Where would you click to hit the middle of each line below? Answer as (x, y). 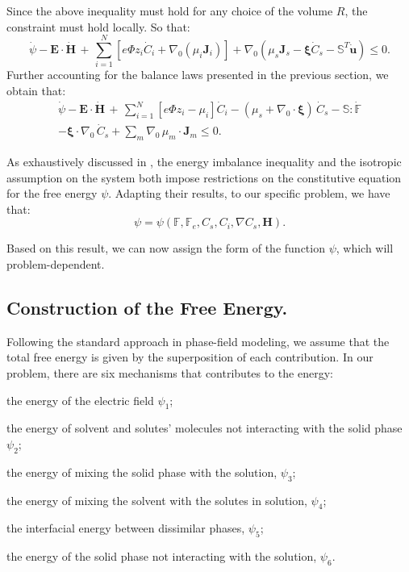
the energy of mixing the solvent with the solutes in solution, (157, 500)
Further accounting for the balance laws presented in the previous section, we (198, 75)
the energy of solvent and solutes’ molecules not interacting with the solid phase (204, 428)
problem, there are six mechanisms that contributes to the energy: (170, 373)
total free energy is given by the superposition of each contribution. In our (190, 357)
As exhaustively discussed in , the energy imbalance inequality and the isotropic (204, 162)
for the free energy (52, 193)
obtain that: (36, 90)
